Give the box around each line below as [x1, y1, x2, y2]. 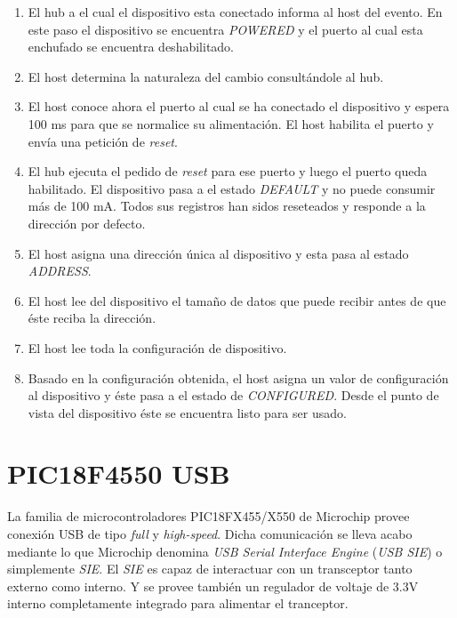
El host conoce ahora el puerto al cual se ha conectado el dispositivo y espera [28, 97, 450, 116]
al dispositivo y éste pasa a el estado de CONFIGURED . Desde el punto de [28, 386, 439, 405]
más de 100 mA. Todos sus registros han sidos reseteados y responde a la [28, 197, 426, 215]
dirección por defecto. [28, 213, 146, 232]
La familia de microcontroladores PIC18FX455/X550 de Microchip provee [7, 507, 410, 526]
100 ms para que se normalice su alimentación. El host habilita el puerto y [28, 114, 434, 132]
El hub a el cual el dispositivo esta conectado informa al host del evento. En [28, 3, 443, 20]
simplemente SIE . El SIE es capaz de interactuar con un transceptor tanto [7, 559, 413, 578]
